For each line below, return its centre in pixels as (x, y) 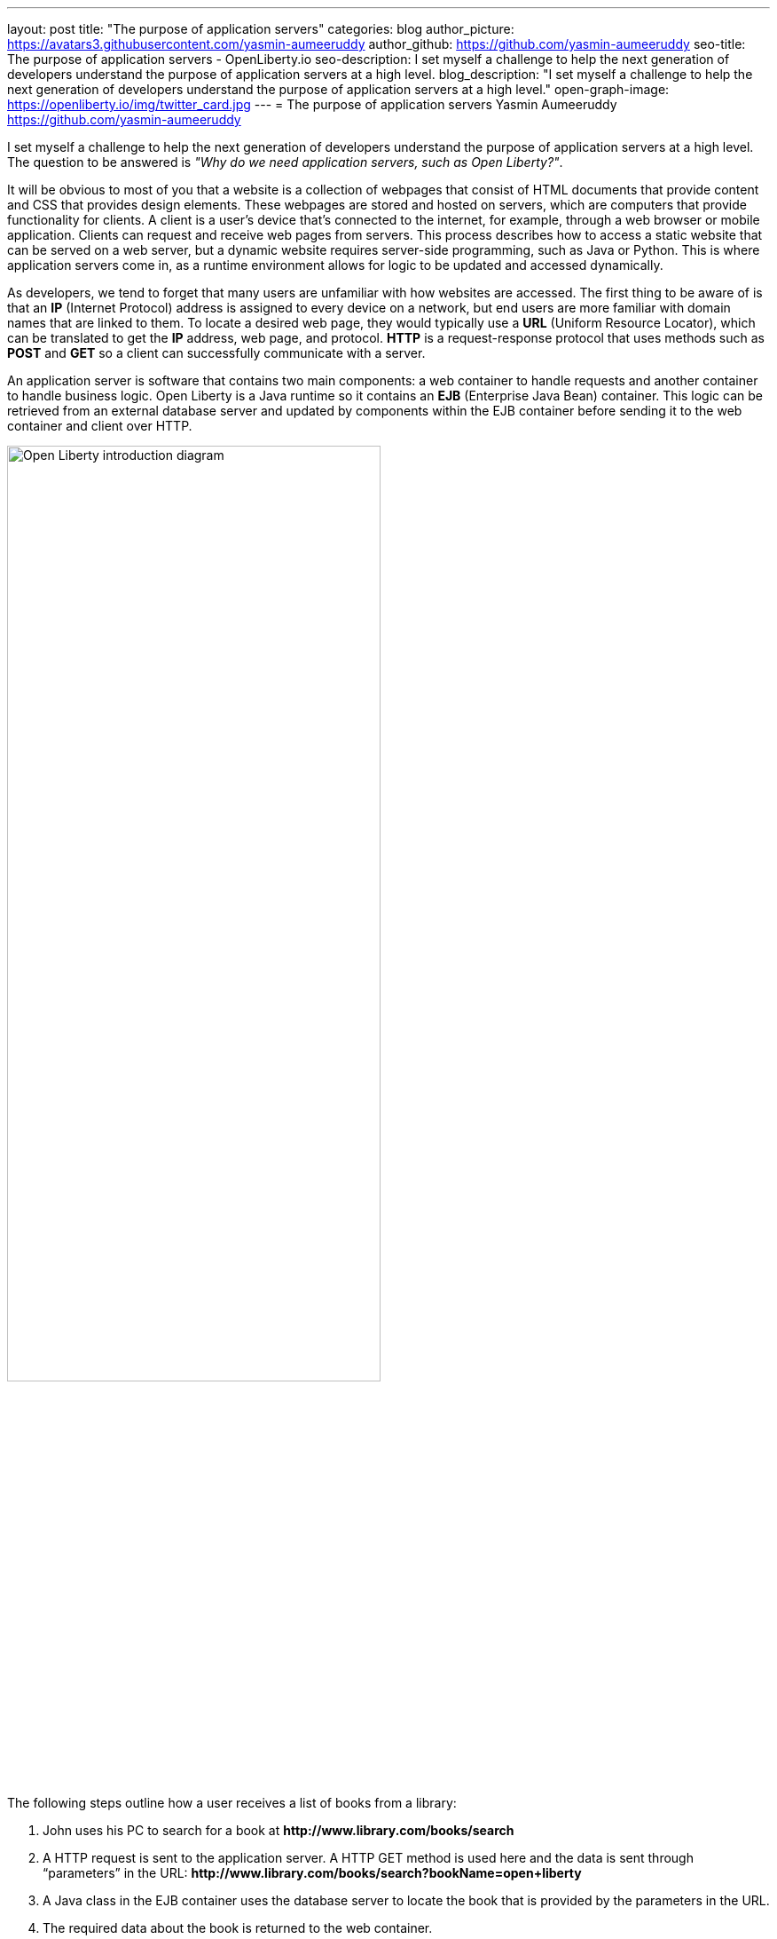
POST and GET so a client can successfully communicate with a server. (216, 353)
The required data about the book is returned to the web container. (238, 1928)
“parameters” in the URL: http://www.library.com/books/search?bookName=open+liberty (312, 1873)
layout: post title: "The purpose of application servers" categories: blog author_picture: (261, 29)
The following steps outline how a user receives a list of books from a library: (232, 1803)
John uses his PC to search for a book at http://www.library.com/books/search (279, 1831)
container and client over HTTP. (100, 426)
